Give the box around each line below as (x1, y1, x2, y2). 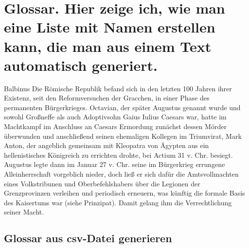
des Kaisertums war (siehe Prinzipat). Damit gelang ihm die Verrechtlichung (4, 197, 232, 207)
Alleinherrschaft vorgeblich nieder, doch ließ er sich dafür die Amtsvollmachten (4, 169, 239, 179)
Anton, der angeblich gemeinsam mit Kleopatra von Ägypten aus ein (4, 140, 209, 150)
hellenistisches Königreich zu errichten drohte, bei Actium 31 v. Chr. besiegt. (4, 149, 233, 160)
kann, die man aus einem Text (4, 36, 212, 56)
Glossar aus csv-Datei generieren (4, 231, 172, 246)
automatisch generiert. (4, 55, 158, 75)
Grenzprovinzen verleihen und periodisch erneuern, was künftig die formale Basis (4, 188, 245, 198)
